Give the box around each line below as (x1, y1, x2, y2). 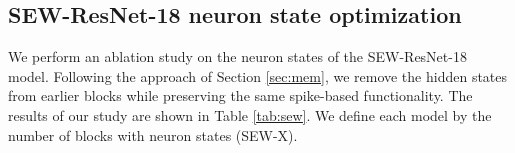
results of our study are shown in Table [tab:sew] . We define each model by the (8, 104, 492, 125)
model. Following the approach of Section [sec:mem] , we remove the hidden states (8, 65, 508, 86)
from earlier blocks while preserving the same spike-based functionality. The (8, 85, 473, 106)
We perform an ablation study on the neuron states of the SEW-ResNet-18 (8, 46, 467, 67)
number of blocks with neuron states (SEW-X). (8, 124, 298, 145)
